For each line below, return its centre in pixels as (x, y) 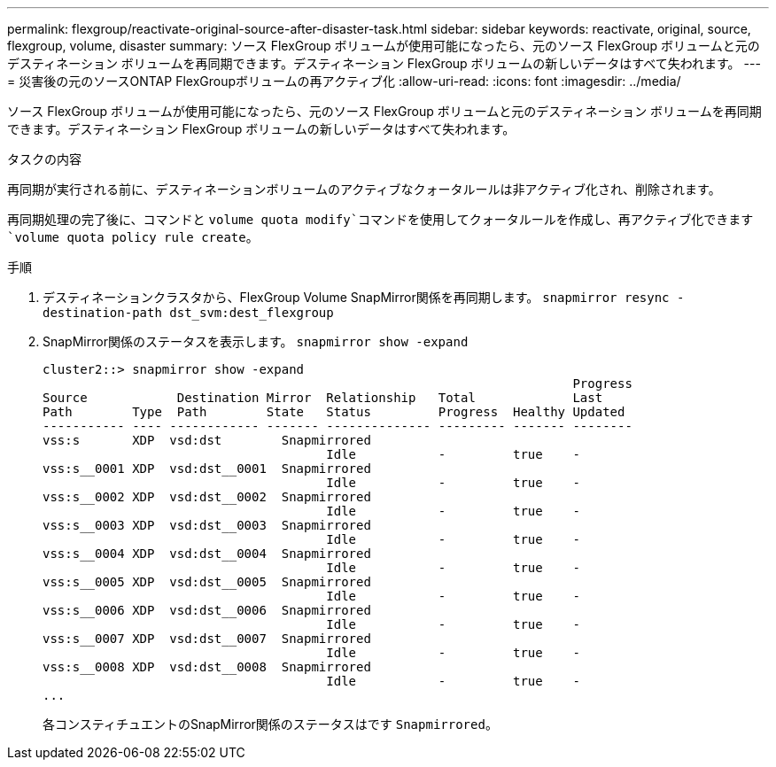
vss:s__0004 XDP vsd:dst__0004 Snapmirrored (207, 554)
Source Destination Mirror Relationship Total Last (323, 398)
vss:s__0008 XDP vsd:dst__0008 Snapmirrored (207, 667)
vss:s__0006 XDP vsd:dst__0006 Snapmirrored (207, 610)
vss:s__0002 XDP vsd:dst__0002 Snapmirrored (207, 497)
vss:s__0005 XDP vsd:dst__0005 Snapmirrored (207, 582)
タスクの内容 (44, 159)
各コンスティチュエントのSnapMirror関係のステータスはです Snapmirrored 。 (270, 724)
